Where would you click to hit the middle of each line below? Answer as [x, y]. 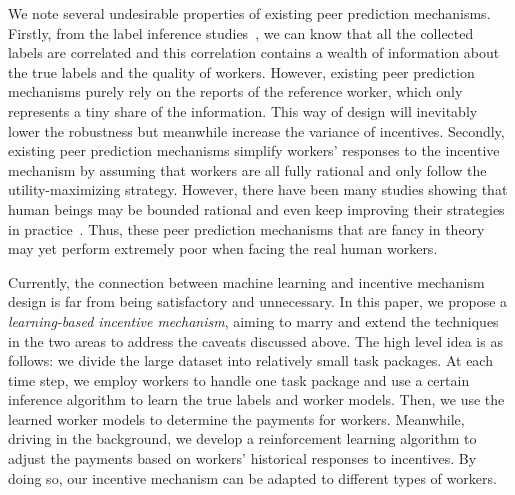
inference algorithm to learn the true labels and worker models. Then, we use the [256, 399]
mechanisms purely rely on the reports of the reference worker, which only [235, 91]
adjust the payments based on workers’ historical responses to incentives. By [242, 458]
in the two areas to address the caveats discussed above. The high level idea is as [255, 340]
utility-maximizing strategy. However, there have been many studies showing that [258, 189]
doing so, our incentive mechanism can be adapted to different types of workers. [252, 477]
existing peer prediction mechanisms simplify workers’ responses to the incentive [254, 150]
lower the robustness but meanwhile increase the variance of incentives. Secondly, [256, 130]
